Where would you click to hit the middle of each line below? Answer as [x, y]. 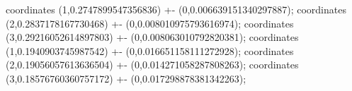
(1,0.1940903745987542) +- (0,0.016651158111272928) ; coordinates [150, 50]
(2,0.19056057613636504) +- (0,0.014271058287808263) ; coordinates [152, 65]
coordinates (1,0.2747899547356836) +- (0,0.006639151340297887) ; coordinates [176, 9]
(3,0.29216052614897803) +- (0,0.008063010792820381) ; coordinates [152, 37]
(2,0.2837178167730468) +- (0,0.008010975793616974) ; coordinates [150, 23]
